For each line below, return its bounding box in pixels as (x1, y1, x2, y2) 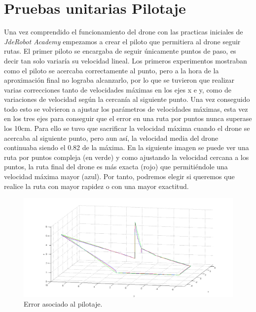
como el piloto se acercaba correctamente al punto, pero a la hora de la (4, 65, 219, 75)
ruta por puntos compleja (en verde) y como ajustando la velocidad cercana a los (4, 152, 249, 162)
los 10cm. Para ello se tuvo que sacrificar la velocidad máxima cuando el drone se (4, 123, 250, 133)
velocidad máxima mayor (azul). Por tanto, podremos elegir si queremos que (4, 171, 235, 182)
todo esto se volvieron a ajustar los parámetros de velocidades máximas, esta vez (4, 103, 248, 114)
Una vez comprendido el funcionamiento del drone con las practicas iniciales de (4, 27, 243, 37)
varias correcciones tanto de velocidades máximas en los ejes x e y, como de (4, 84, 231, 94)
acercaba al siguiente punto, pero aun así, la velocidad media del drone (4, 132, 219, 143)
